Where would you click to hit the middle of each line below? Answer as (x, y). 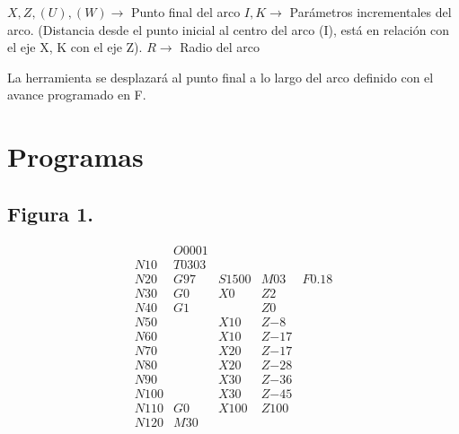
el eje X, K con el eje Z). (75, 47)
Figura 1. (50, 213)
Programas (75, 156)
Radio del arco (220, 47)
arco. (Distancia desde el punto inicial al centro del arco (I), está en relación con (229, 29)
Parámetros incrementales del (371, 12)
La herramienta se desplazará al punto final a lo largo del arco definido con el (221, 77)
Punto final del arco (185, 12)
